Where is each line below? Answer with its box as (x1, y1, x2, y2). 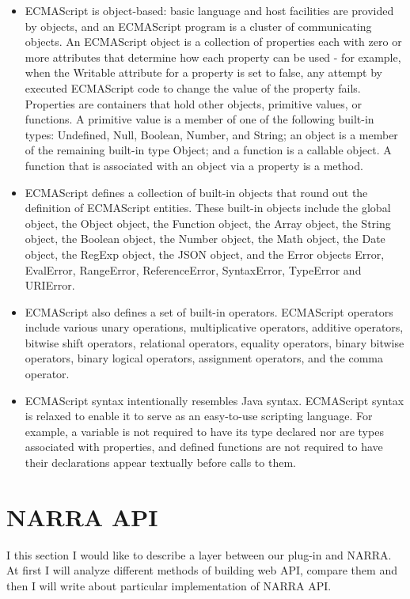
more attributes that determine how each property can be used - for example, (25, 48, 401, 65)
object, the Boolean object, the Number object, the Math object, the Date (25, 230, 385, 247)
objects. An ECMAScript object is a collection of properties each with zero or (25, 33, 402, 50)
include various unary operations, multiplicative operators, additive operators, (25, 319, 404, 336)
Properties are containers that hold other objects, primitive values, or (25, 95, 362, 112)
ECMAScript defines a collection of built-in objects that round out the (25, 184, 368, 200)
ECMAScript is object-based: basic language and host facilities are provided (25, 2, 394, 18)
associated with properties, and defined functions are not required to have (25, 438, 383, 455)
